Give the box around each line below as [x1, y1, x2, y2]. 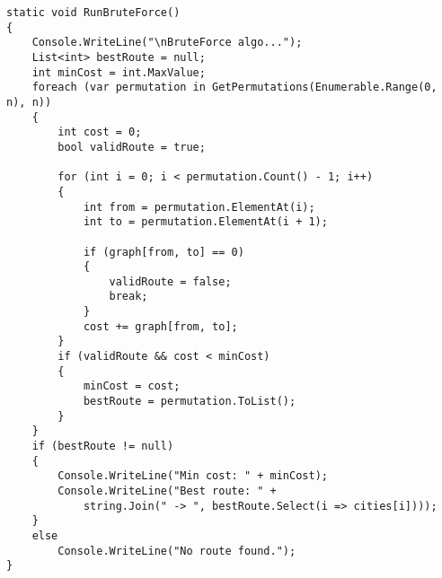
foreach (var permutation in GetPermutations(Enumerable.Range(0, [31, 81, 438, 94]
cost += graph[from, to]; [83, 320, 238, 333]
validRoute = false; [109, 275, 232, 288]
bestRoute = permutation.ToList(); [83, 395, 296, 408]
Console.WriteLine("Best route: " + [57, 485, 277, 497]
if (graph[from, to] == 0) [83, 245, 244, 258]
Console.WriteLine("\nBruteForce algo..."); [31, 36, 303, 49]
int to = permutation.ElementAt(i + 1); [83, 215, 328, 229]
